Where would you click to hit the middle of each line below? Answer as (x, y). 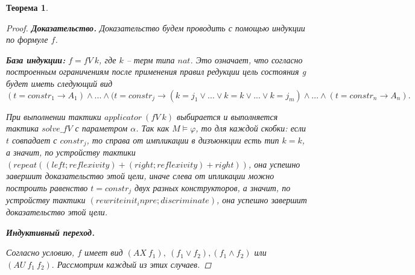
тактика (22, 128)
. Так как (153, 128)
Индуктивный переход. (50, 232)
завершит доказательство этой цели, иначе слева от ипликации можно (140, 176)
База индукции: (36, 59)
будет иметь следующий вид (59, 83)
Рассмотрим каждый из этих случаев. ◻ (134, 264)
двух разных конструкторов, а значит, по (213, 187)
